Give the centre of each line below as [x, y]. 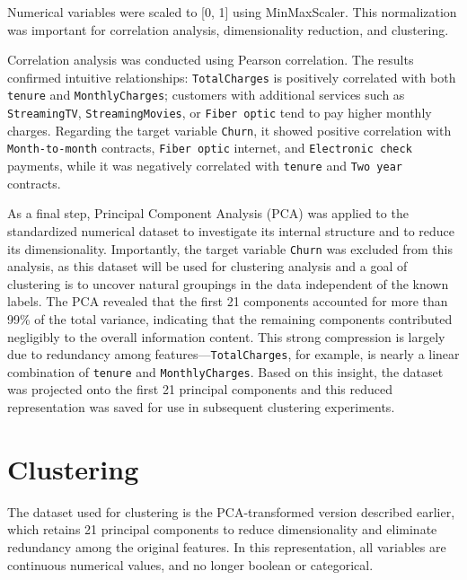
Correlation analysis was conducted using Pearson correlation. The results [211, 60]
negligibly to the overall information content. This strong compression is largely [226, 336]
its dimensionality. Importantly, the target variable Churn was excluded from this [230, 248]
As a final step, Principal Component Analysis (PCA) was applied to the [208, 213]
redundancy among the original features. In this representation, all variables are [227, 546]
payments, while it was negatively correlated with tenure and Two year [205, 166]
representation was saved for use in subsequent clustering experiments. [201, 407]
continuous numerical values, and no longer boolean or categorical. [190, 564]
